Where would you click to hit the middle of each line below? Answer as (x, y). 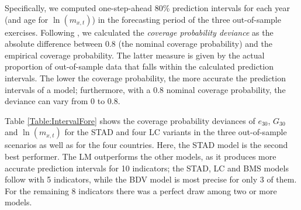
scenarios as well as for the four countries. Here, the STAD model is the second (146, 145)
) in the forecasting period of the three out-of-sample (186, 19)
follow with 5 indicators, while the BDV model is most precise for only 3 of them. (151, 179)
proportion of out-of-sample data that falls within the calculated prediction (139, 66)
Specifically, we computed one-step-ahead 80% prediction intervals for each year (147, 8)
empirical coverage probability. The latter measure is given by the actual (135, 55)
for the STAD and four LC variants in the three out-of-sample (176, 132)
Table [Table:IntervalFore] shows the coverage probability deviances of (130, 120)
